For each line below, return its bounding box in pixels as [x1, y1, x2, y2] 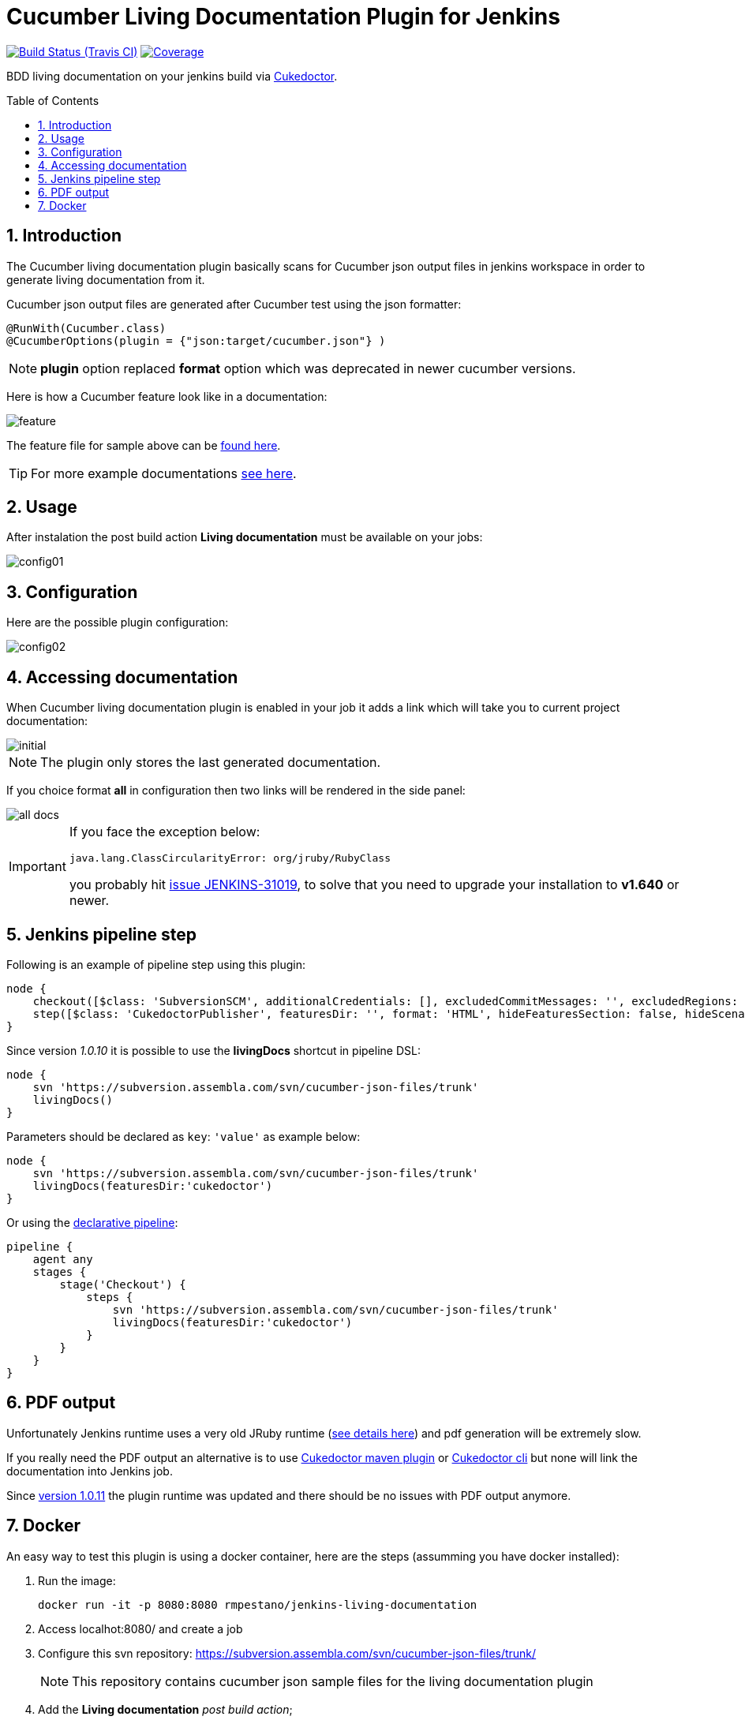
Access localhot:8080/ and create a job [38, 1621, 243, 1636]
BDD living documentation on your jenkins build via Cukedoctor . [6, 69, 338, 83]
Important [9, 858, 66, 874]
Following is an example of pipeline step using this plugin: [6, 957, 305, 971]
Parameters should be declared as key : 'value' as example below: [6, 1129, 361, 1143]
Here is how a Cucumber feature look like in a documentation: [6, 389, 328, 403]
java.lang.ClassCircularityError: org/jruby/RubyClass [69, 852, 391, 865]
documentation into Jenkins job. [6, 1464, 173, 1478]
